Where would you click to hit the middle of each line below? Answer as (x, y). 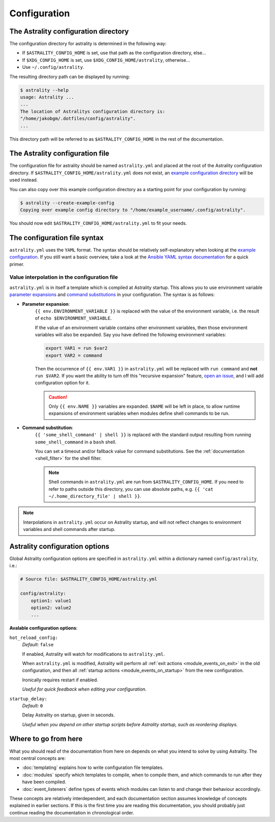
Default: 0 (33, 705)
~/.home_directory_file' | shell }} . (95, 496)
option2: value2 (51, 608)
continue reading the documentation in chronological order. (72, 812)
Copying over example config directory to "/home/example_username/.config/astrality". (133, 210)
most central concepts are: (38, 758)
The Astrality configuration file (59, 154)
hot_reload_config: (34, 638)
